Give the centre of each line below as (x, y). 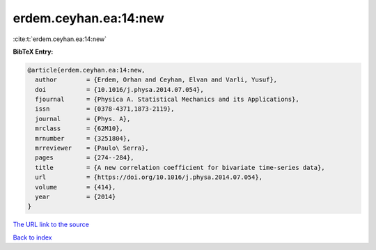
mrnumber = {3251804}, (83, 138)
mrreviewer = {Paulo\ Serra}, (92, 148)
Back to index (32, 237)
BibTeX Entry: (33, 52)
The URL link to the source (51, 225)
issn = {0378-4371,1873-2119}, (105, 109)
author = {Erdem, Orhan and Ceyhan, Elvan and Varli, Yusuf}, (156, 80)
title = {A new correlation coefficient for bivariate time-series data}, (180, 167)
